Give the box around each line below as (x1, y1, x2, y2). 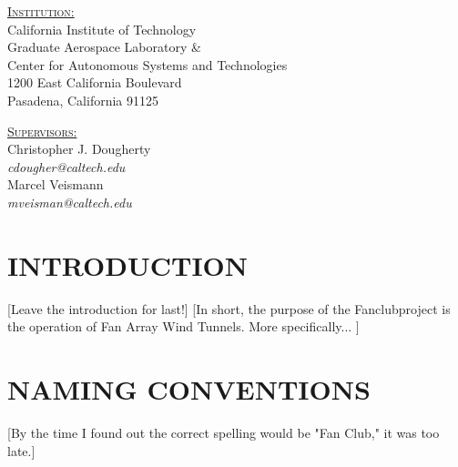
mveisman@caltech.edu (7, 192, 132, 211)
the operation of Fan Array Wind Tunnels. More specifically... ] (7, 317, 360, 336)
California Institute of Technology (7, 19, 197, 38)
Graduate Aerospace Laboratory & (7, 37, 201, 56)
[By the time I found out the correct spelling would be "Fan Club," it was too (7, 422, 440, 442)
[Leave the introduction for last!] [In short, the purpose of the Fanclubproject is (7, 299, 451, 318)
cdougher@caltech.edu (7, 157, 126, 176)
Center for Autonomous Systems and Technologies (7, 55, 288, 74)
